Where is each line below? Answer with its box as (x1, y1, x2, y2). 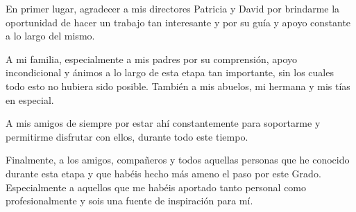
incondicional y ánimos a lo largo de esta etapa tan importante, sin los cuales (6, 65, 334, 80)
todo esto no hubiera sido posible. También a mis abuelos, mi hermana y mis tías (6, 78, 350, 93)
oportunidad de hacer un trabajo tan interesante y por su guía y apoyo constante (6, 15, 351, 29)
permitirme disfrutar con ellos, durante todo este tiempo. (6, 129, 248, 143)
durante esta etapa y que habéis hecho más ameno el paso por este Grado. (6, 166, 321, 180)
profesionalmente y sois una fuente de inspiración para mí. (6, 193, 253, 208)
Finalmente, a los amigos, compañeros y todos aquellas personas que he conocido (6, 152, 350, 167)
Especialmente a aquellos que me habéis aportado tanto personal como (6, 179, 307, 194)
